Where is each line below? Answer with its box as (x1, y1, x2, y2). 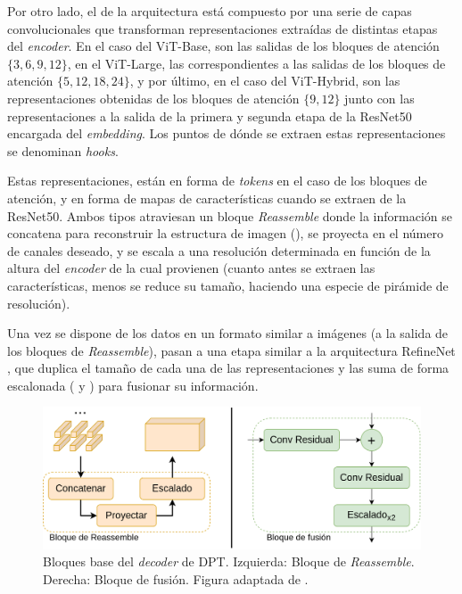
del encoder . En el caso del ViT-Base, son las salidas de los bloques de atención (7, 37, 440, 55)
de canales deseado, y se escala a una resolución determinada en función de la (7, 241, 431, 260)
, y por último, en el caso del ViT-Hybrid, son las (129, 71, 400, 90)
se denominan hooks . (7, 141, 119, 160)
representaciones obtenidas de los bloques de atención (7, 88, 300, 107)
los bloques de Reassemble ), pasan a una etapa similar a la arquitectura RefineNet (7, 341, 456, 359)
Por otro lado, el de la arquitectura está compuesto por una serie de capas (7, 2, 412, 20)
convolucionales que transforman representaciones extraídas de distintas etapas (7, 19, 438, 37)
